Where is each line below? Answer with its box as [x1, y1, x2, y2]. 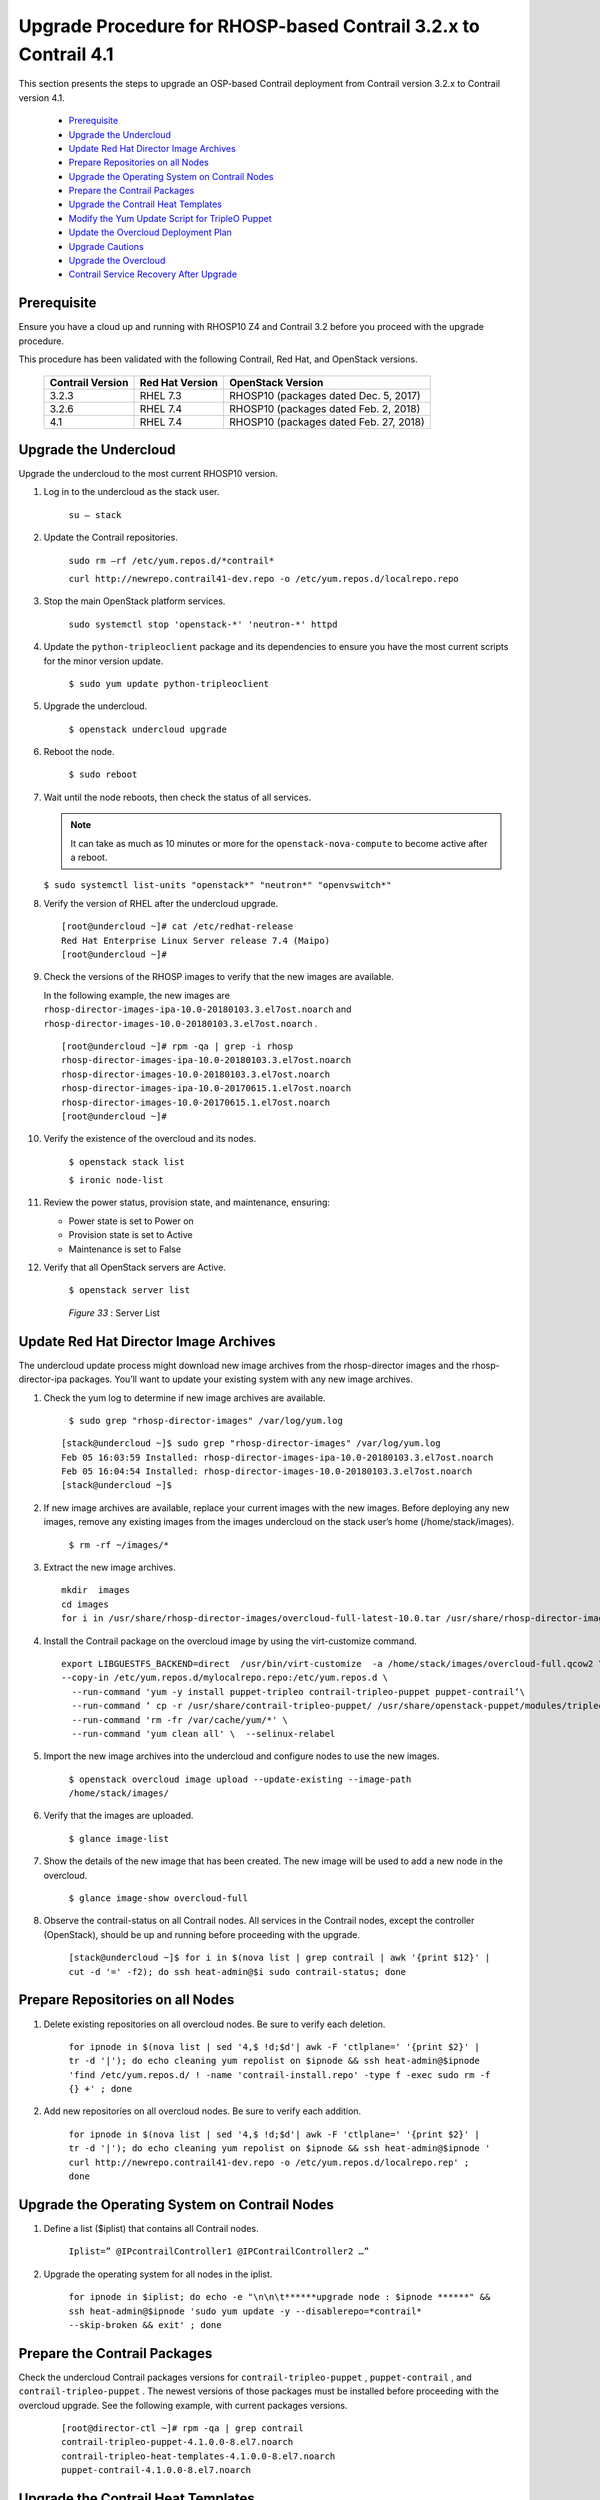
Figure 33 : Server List [68, 1306, 160, 1319]
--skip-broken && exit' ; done [68, 2319, 222, 2330]
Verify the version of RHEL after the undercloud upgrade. [43, 897, 279, 909]
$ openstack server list [68, 1285, 190, 1296]
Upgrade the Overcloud [68, 255, 166, 267]
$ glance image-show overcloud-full [68, 1893, 249, 1904]
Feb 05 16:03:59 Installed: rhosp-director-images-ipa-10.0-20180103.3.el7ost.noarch [61, 1451, 494, 1463]
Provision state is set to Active [68, 1229, 194, 1241]
